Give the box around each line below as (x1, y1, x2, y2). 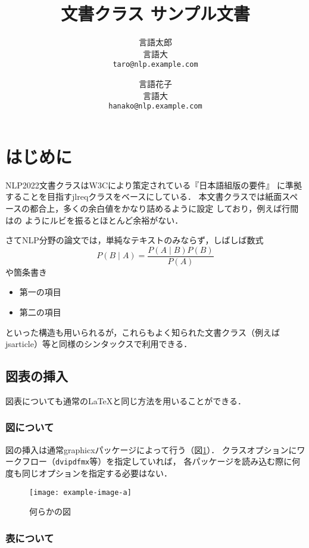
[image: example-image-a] (29, 488, 132, 497)
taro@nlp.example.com (113, 60, 198, 69)
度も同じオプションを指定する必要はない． (5, 467, 172, 479)
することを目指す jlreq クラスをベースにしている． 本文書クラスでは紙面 (5, 190, 282, 203)
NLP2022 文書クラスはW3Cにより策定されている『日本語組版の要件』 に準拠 (5, 178, 302, 191)
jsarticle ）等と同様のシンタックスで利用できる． (5, 338, 192, 350)
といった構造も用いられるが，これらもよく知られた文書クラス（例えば (5, 326, 280, 338)
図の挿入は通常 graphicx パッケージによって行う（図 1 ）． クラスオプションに (5, 443, 297, 456)
